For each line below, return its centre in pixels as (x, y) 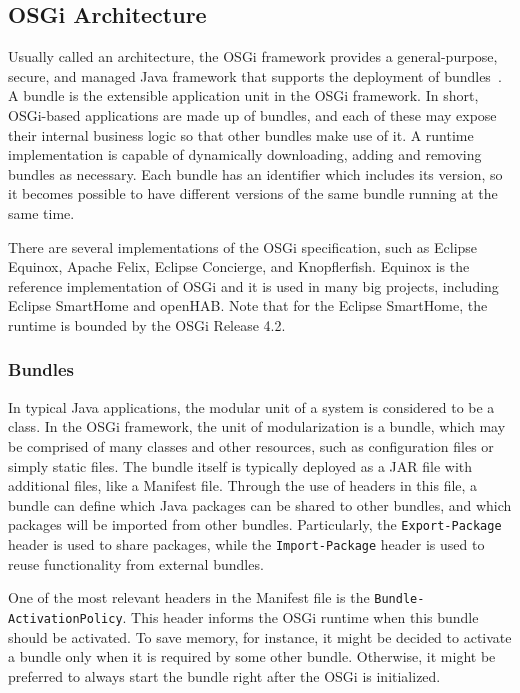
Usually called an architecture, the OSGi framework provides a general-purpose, (253, 56)
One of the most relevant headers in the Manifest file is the (189, 597)
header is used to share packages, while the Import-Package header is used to (246, 543)
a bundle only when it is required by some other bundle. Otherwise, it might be (252, 656)
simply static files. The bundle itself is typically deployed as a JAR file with (240, 465)
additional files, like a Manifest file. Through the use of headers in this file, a (243, 485)
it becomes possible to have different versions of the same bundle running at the (253, 193)
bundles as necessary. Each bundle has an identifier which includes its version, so (255, 173)
